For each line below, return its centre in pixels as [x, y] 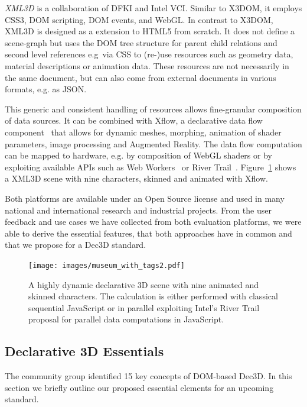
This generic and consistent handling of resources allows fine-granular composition [153, 109]
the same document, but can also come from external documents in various [141, 77]
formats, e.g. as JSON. [46, 89]
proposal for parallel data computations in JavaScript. [126, 319]
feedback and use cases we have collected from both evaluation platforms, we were [153, 222]
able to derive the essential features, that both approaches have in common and [148, 233]
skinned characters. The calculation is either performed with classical [153, 296]
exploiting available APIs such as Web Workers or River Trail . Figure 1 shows [151, 167]
